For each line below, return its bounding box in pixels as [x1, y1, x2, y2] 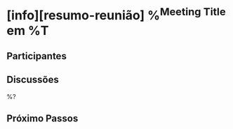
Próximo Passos [6, 113, 79, 125]
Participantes [6, 50, 67, 62]
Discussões [6, 74, 59, 86]
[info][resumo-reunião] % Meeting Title [6, 5, 226, 24]
